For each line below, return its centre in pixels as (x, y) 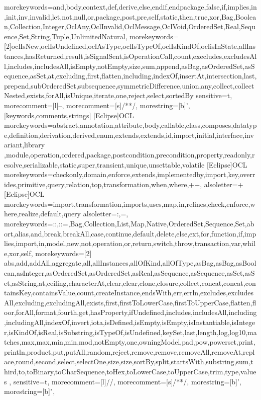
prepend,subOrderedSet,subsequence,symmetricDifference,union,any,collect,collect (129, 85)
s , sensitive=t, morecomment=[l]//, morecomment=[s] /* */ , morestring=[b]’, (123, 381)
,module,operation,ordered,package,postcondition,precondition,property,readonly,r (129, 154)
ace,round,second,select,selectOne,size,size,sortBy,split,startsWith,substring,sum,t (129, 362)
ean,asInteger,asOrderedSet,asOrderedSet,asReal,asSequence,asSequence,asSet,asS (129, 273)
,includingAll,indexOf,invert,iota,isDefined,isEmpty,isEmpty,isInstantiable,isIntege (130, 322)
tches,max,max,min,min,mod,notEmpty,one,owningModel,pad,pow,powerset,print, (130, 342)
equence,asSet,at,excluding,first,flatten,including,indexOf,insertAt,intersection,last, (130, 76)
